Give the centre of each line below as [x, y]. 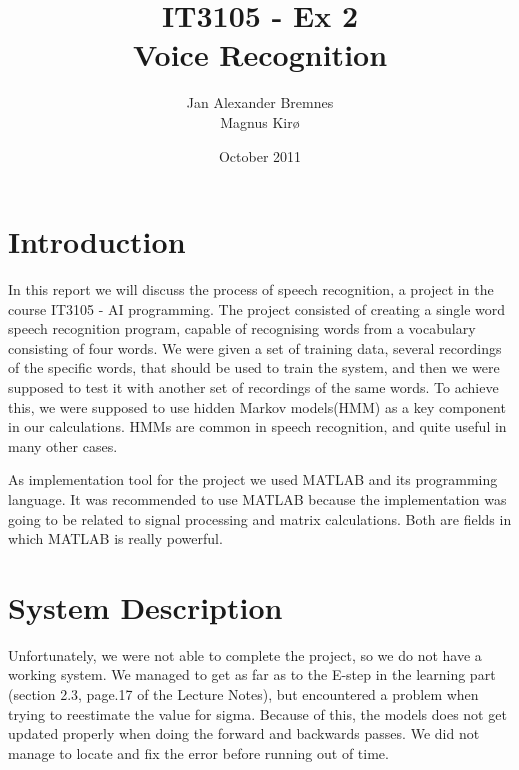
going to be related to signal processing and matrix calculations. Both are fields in [260, 518]
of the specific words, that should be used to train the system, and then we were [254, 367]
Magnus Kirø [260, 121]
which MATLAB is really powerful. [115, 538]
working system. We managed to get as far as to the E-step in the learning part [252, 674]
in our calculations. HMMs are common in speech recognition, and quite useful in [257, 426]
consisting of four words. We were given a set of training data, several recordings [255, 347]
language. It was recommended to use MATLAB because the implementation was [257, 498]
